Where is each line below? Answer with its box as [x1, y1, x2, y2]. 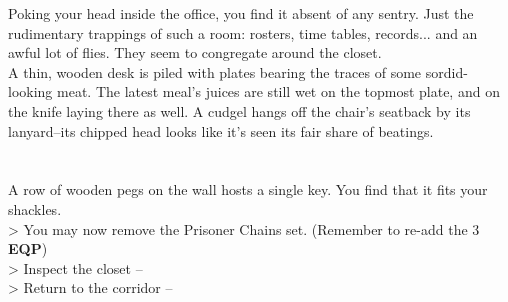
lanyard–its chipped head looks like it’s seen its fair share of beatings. [8, 120, 434, 141]
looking [8, 81, 53, 102]
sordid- [425, 61, 468, 82]
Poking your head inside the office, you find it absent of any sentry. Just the [8, 3, 474, 23]
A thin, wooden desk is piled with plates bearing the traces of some [8, 61, 422, 82]
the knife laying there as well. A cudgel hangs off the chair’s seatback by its [8, 100, 471, 121]
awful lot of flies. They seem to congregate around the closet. [8, 42, 382, 63]
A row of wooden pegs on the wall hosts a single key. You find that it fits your [8, 179, 488, 200]
